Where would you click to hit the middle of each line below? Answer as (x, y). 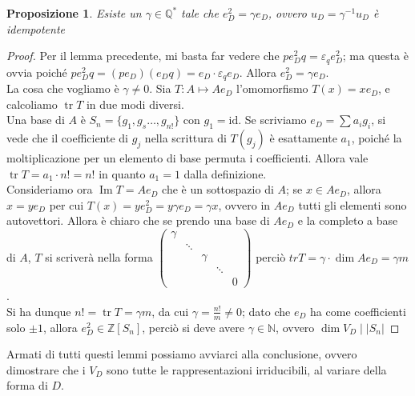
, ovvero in (244, 204)
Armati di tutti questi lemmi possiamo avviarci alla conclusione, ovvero (182, 354)
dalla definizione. (225, 173)
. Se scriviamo (272, 120)
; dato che (266, 311)
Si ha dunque (39, 311)
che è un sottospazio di (218, 189)
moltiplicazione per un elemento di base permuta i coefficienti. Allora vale (187, 158)
